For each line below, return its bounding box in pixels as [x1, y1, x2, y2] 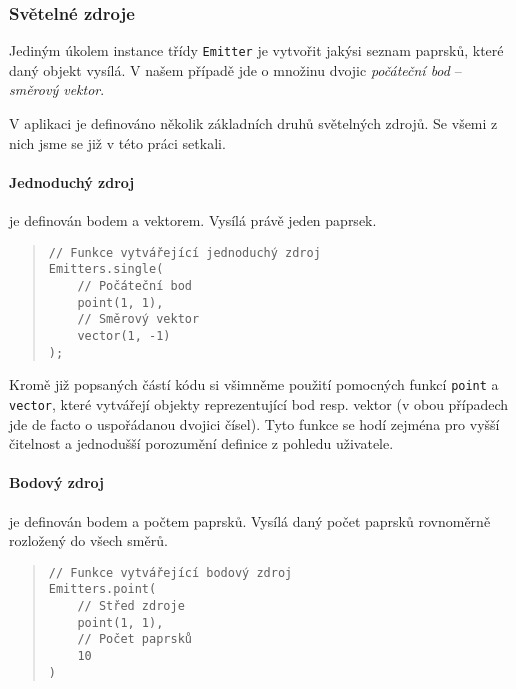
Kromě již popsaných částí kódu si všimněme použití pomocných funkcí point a [9, 374, 499, 395]
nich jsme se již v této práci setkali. [9, 132, 226, 153]
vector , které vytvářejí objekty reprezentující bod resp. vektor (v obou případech [9, 393, 509, 414]
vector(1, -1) [77, 328, 171, 343]
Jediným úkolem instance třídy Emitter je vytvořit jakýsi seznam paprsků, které [9, 40, 504, 61]
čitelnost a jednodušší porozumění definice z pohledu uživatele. [9, 433, 394, 454]
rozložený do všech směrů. [9, 530, 168, 551]
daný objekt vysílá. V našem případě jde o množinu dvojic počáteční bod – [9, 59, 462, 80]
